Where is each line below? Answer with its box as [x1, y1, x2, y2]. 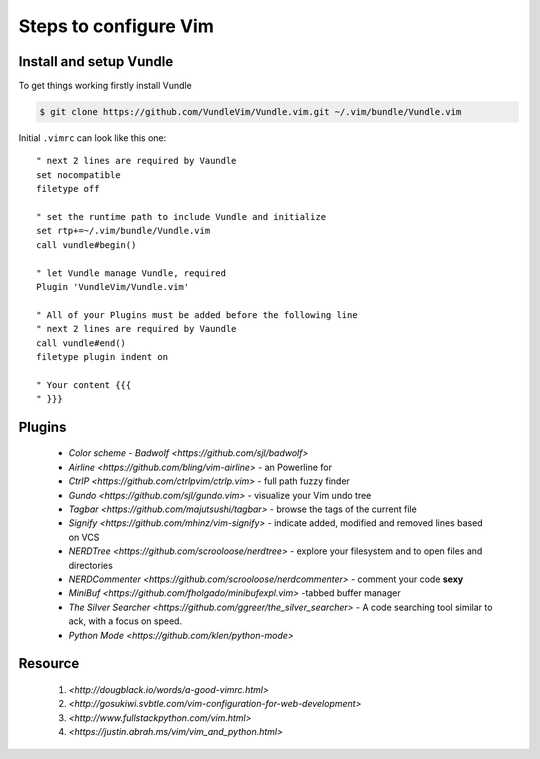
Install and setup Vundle [18, 53, 174, 70]
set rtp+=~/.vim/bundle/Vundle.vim [36, 225, 211, 237]
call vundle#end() [36, 337, 127, 349]
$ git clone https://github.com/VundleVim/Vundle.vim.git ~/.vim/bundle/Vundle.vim [39, 106, 462, 118]
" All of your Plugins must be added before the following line [36, 309, 359, 320]
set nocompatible [36, 169, 121, 180]
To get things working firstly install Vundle [18, 80, 192, 92]
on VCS [68, 531, 100, 543]
